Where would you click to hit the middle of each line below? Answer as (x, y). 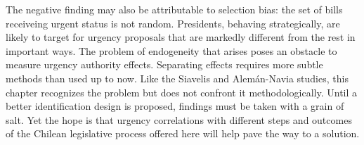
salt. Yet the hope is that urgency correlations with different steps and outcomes (179, 119)
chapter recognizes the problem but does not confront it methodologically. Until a (182, 92)
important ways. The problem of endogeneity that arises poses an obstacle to (171, 50)
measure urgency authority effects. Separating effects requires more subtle (164, 64)
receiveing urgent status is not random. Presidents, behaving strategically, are (173, 23)
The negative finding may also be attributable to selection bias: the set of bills (174, 9)
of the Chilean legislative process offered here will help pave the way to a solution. (183, 133)
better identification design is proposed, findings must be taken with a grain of (175, 106)
